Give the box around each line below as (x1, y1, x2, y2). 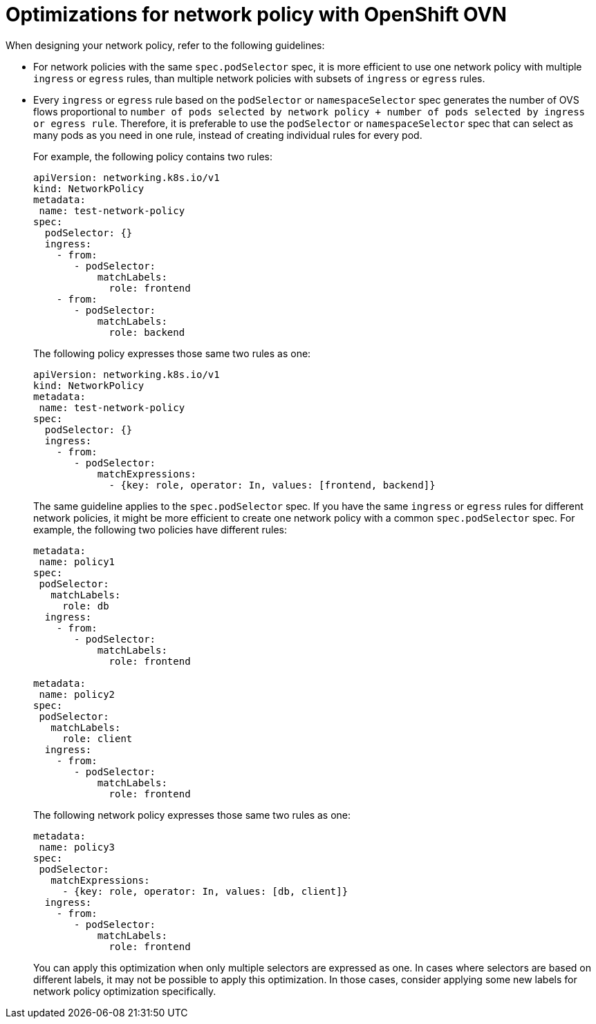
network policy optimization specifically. (33, 985, 216, 997)
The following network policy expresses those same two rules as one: (33, 808, 351, 821)
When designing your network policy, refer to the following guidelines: (6, 39, 325, 51)
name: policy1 (39, 556, 115, 567)
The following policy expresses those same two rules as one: (33, 347, 311, 359)
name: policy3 (39, 841, 115, 853)
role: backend (109, 326, 185, 338)
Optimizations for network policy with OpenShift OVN (6, 3, 507, 26)
